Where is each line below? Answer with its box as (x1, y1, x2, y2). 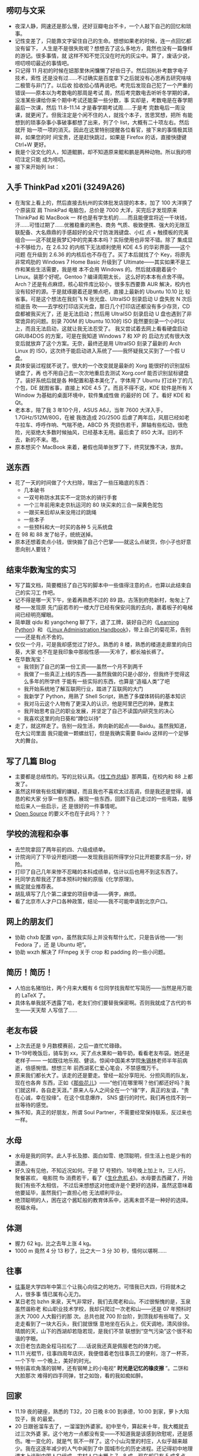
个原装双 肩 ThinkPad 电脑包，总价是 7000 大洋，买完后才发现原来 (14, 206, 178, 213)
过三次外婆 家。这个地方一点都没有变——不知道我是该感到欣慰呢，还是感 (14, 1430, 193, 1437)
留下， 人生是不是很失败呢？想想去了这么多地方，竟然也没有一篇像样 (25, 44, 193, 52)
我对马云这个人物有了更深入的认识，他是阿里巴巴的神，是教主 (23, 700, 175, 707)
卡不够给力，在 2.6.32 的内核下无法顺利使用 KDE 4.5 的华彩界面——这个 (14, 243, 191, 251)
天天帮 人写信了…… (30, 1006, 78, 1014)
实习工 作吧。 (25, 589, 58, 596)
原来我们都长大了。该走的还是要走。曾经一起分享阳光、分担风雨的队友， (14, 1072, 191, 1079)
